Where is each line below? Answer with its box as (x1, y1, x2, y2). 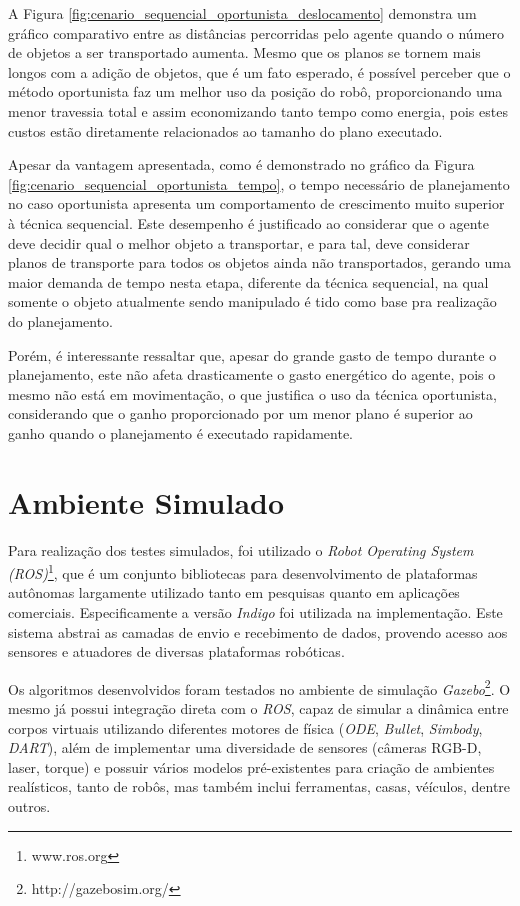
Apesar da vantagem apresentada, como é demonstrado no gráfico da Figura (8, 154, 475, 175)
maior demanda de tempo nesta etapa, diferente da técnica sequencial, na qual (8, 271, 489, 292)
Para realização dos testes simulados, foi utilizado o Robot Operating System (8, 539, 474, 560)
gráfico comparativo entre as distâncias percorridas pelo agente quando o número (8, 22, 505, 43)
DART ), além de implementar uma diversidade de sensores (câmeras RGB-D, (8, 737, 482, 758)
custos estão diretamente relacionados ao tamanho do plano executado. (8, 120, 443, 141)
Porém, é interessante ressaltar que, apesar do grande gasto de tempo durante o (8, 344, 497, 365)
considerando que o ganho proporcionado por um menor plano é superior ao (8, 403, 473, 424)
